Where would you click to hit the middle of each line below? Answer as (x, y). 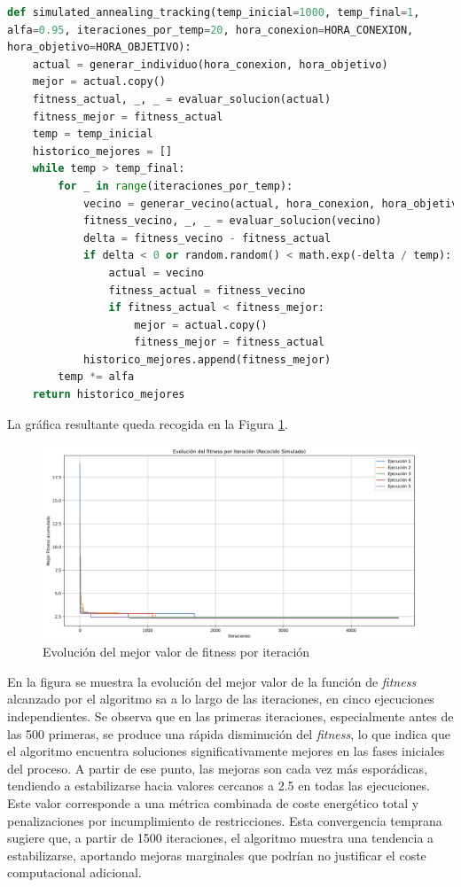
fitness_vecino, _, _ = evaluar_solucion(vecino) (232, 221)
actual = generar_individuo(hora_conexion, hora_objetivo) (210, 64)
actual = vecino (156, 272)
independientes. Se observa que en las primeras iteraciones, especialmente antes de (230, 716)
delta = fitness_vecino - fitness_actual (207, 238)
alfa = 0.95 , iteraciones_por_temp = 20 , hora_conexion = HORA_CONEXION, (211, 30)
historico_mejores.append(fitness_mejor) (207, 359)
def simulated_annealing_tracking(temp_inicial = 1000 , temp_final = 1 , (214, 12)
